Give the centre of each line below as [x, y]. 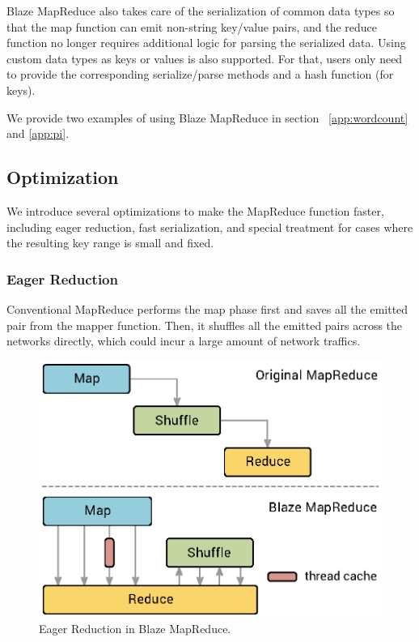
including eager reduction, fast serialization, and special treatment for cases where [210, 227]
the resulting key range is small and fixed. [110, 243]
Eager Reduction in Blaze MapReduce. [135, 629]
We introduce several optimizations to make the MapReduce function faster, [195, 210]
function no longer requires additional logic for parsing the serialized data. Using [206, 43]
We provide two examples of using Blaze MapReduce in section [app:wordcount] [207, 117]
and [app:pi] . [38, 133]
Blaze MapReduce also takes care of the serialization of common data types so [201, 11]
